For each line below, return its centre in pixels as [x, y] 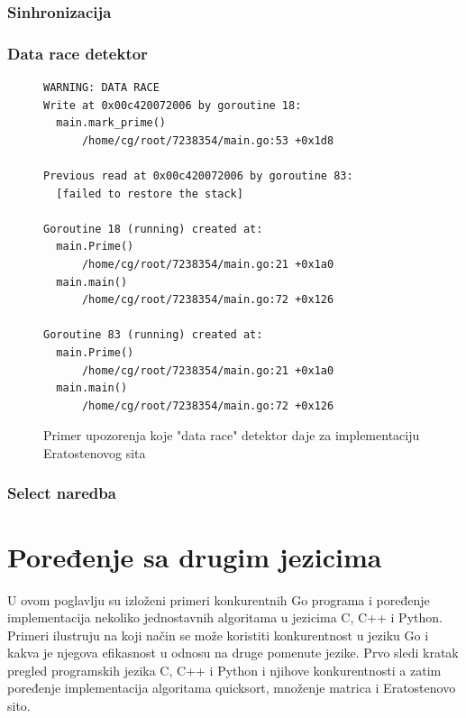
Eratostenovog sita [95, 452]
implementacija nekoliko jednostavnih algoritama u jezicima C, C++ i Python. [225, 617]
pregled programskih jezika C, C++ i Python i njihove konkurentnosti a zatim [224, 670]
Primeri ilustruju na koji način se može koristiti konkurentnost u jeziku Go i [218, 635]
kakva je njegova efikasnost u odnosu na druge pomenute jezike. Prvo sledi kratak [233, 653]
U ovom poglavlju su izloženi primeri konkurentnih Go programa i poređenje [219, 599]
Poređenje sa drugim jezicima [195, 556]
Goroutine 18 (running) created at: [153, 229]
